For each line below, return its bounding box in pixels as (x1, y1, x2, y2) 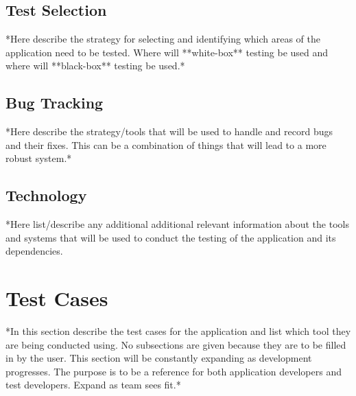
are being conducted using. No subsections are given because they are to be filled (5, 337, 346, 351)
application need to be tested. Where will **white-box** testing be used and (5, 45, 329, 59)
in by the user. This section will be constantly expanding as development (5, 351, 312, 365)
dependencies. (5, 244, 63, 258)
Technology (5, 185, 87, 206)
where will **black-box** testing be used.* (5, 58, 185, 73)
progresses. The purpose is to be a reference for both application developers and (5, 364, 342, 378)
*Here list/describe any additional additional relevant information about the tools (5, 217, 349, 231)
